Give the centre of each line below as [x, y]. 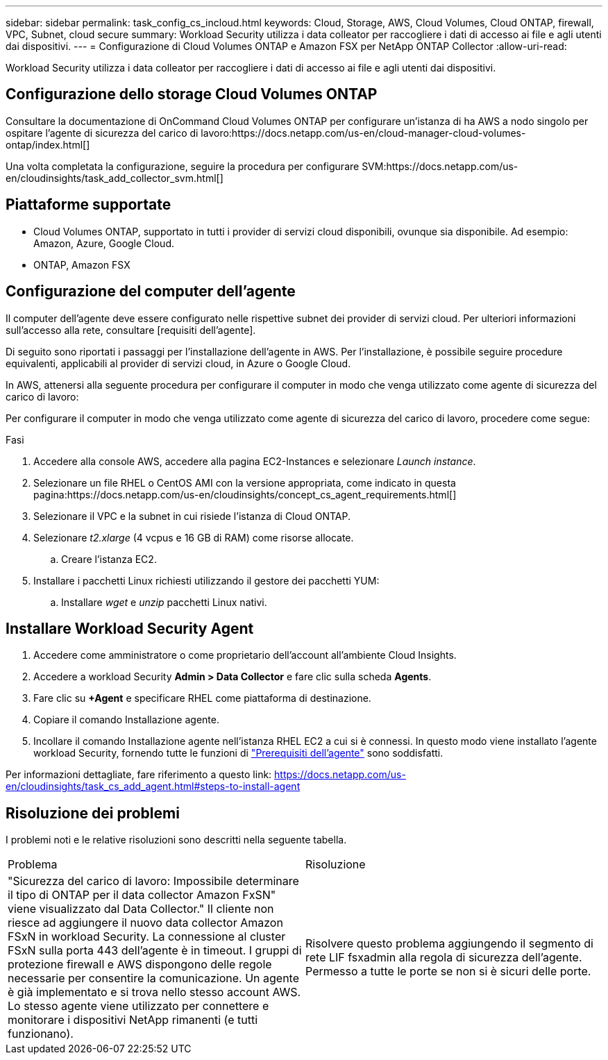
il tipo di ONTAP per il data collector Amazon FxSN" [142, 895]
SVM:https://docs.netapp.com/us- [440, 166]
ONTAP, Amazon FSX [82, 264]
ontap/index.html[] [48, 144]
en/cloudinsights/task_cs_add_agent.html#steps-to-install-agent [153, 786]
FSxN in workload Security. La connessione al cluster [147, 937]
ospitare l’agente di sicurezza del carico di [102, 133]
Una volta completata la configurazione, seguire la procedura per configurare [183, 166]
